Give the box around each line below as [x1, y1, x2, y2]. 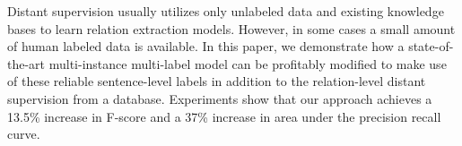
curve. [7, 125, 40, 143]
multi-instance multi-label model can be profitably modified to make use [48, 54, 447, 73]
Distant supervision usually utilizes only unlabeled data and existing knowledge [7, 2, 444, 20]
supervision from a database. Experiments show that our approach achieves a [7, 89, 432, 107]
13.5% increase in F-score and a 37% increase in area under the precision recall [7, 107, 441, 125]
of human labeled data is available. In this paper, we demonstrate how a [7, 37, 405, 56]
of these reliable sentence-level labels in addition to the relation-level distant [7, 72, 426, 90]
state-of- [408, 37, 454, 56]
